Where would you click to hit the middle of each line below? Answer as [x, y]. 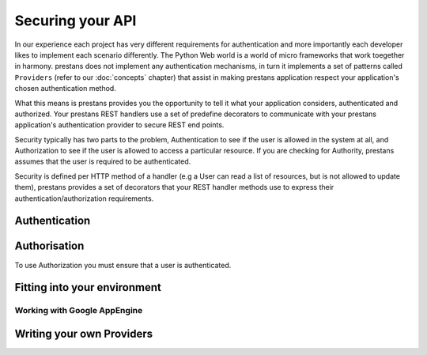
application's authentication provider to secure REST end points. [119, 125]
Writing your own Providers [84, 333]
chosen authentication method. [65, 89]
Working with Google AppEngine [79, 311]
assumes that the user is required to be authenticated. [103, 161]
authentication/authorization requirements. [84, 198]
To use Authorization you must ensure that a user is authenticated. [123, 265]
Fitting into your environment [88, 287]
